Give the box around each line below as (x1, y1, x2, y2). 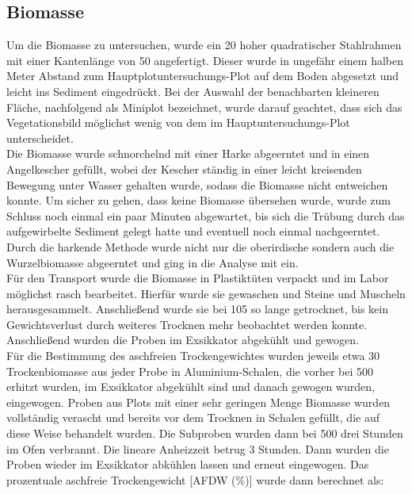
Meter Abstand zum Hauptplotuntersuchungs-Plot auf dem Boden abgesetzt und (6, 67, 399, 84)
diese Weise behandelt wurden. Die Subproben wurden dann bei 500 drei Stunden (6, 425, 403, 442)
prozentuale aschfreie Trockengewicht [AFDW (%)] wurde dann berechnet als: (6, 471, 384, 488)
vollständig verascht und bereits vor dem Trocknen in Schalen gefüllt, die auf (6, 409, 380, 426)
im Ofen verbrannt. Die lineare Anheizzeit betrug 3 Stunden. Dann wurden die (6, 440, 389, 457)
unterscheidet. (6, 129, 74, 146)
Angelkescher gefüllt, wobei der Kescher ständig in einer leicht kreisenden (6, 160, 362, 177)
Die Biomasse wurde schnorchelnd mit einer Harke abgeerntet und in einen (6, 145, 370, 162)
